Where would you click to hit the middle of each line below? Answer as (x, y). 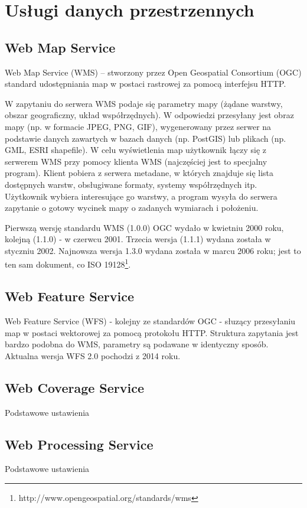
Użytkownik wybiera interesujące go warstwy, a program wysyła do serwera (141, 196)
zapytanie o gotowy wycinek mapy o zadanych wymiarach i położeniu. (132, 208)
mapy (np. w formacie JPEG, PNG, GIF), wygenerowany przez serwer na (138, 126)
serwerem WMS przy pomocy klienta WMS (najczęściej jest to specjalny (136, 161)
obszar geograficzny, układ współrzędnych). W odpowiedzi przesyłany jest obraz (149, 115)
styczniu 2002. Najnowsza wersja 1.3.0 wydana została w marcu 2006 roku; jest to (153, 250)
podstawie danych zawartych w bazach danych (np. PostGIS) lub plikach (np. (146, 138)
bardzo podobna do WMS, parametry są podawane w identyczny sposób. (137, 344)
